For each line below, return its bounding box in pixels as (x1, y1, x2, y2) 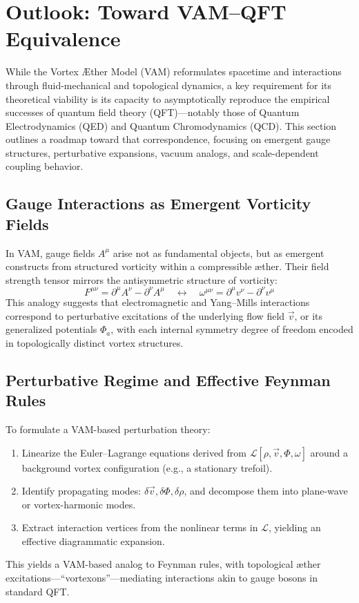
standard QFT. (6, 584, 70, 598)
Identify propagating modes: (21, 484, 142, 498)
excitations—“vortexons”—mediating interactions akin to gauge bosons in (6, 571, 318, 585)
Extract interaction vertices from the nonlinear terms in (21, 520, 258, 535)
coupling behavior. (6, 159, 84, 173)
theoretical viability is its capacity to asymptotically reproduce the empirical (6, 91, 330, 106)
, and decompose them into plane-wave (184, 484, 348, 498)
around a (310, 445, 349, 459)
